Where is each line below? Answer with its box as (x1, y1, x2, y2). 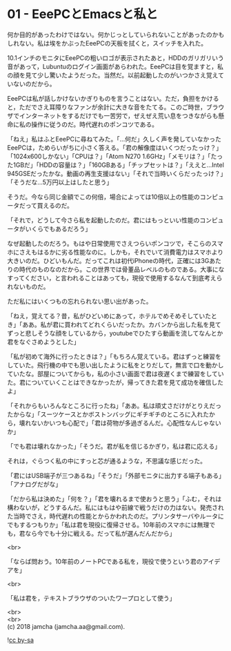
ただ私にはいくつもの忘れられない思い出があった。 (7, 297, 152, 305)
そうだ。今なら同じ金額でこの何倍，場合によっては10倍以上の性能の (7, 193, 200, 201)
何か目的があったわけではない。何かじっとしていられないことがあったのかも (7, 30, 225, 39)
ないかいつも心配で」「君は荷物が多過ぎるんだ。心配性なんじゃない (30, 418, 222, 427)
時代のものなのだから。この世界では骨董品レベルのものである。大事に (19, 265, 219, 273)
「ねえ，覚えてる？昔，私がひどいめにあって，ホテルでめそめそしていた (7, 311, 212, 320)
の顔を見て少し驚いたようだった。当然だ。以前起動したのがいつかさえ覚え (7, 70, 219, 79)
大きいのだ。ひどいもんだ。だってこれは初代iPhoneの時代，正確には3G (7, 256, 210, 264)
